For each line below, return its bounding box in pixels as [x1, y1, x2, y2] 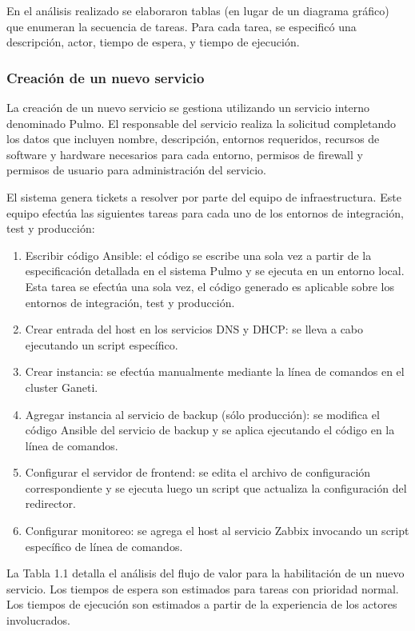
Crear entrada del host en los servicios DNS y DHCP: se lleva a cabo [25, 321, 364, 337]
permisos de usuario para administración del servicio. [6, 162, 266, 178]
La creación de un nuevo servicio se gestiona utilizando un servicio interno [6, 99, 370, 115]
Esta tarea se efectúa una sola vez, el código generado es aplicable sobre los [25, 278, 394, 294]
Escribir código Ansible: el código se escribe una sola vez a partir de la [25, 246, 372, 263]
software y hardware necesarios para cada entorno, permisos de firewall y [6, 146, 363, 162]
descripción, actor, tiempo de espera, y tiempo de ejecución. [6, 34, 300, 50]
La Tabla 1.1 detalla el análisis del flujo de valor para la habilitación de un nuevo [6, 565, 405, 581]
